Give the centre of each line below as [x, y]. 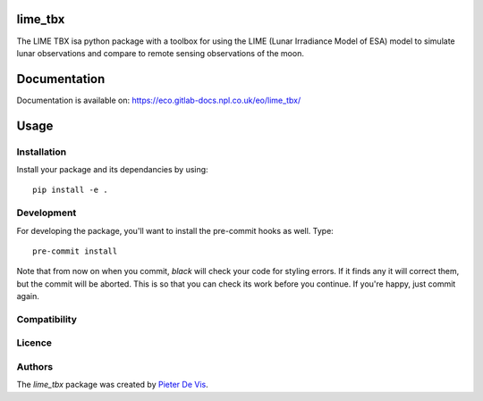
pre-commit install [75, 251]
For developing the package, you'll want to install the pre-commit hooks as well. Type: [175, 230]
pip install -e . [70, 190]
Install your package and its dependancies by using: [113, 169]
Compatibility [47, 319]
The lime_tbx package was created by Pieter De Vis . [113, 385]
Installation [42, 152]
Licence [34, 343]
